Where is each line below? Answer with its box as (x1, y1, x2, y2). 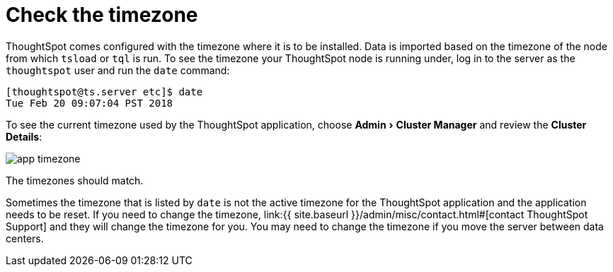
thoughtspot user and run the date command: (6, 64, 230, 76)
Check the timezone (6, 3, 198, 27)
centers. (6, 232, 44, 244)
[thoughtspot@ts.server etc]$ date (6, 85, 203, 97)
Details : (6, 130, 42, 143)
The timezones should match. (6, 174, 144, 187)
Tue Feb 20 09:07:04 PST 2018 (6, 97, 173, 109)
